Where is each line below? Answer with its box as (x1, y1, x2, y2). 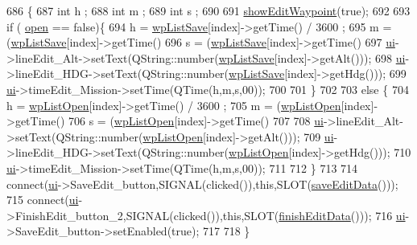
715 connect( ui (6, 191, 79, 208)
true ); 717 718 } (171, 223, 250, 239)
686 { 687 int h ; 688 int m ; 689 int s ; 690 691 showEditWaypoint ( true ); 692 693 (6, 2, 411, 18)
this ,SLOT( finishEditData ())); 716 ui (222, 206, 406, 223)
